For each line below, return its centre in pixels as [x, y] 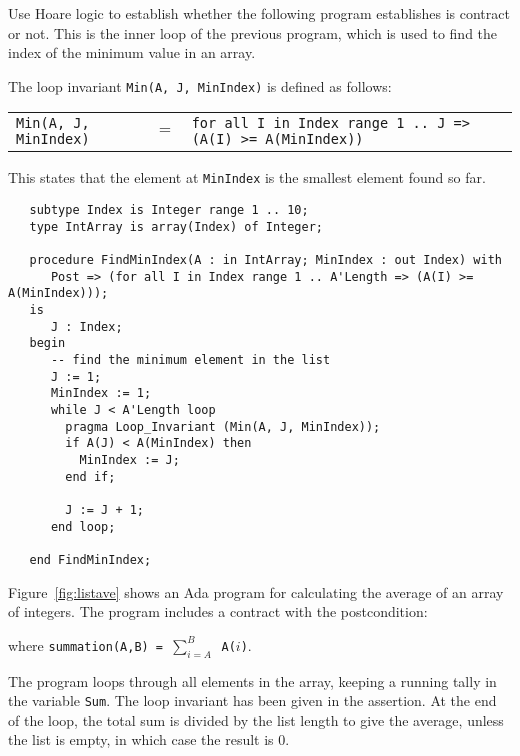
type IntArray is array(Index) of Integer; [176, 226]
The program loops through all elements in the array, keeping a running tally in [252, 680]
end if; [90, 476]
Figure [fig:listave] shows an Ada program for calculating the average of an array [256, 591]
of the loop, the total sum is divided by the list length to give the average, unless [256, 719]
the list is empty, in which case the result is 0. [149, 739]
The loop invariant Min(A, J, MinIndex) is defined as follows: [200, 85]
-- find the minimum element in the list [190, 360]
